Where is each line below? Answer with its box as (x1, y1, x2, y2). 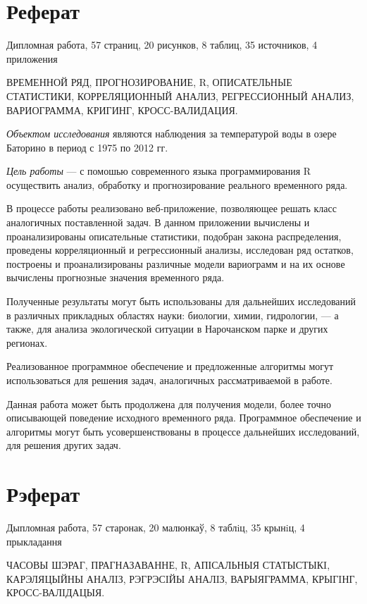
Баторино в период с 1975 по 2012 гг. (6, 140, 168, 154)
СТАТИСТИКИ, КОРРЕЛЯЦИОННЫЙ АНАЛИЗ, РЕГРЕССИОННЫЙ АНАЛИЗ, (6, 88, 354, 103)
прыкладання (6, 534, 62, 548)
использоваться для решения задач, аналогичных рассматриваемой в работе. (6, 373, 332, 387)
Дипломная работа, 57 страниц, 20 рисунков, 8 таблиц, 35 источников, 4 (6, 37, 318, 52)
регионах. (6, 335, 48, 350)
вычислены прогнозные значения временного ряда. (6, 270, 225, 285)
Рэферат (6, 479, 80, 508)
